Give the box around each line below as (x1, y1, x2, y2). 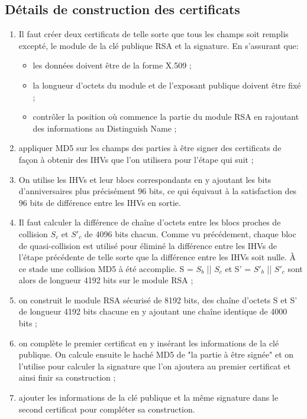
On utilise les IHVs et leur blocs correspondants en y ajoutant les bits (18, 173, 272, 185)
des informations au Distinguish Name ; (33, 122, 177, 134)
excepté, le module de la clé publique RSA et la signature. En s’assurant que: (18, 39, 299, 51)
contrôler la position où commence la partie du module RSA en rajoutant (33, 110, 299, 123)
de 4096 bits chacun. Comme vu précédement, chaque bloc (84, 227, 296, 240)
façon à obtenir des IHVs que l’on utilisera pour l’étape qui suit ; (18, 153, 254, 165)
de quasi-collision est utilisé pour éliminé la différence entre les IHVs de (18, 239, 277, 251)
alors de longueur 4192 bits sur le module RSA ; (18, 274, 193, 286)
